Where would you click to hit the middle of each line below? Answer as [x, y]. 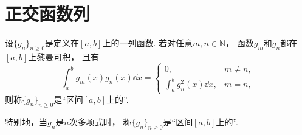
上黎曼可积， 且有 [63, 56]
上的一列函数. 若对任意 [147, 43]
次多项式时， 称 [100, 122]
